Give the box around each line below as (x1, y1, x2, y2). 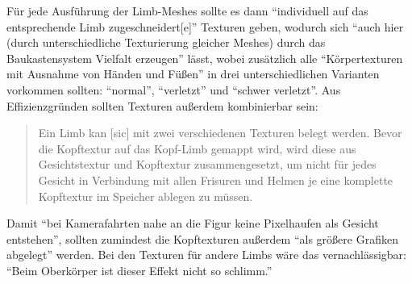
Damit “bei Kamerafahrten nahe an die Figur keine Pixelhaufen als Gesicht (6, 215, 379, 232)
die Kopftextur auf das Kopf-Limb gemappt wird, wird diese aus (38, 140, 356, 157)
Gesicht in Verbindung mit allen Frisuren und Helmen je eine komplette (38, 171, 393, 188)
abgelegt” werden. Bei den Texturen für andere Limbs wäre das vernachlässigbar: (6, 246, 407, 263)
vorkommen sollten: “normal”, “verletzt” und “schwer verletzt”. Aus (6, 81, 341, 98)
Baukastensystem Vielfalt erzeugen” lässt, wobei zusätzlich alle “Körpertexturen (6, 49, 403, 66)
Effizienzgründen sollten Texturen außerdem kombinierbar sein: (6, 97, 318, 114)
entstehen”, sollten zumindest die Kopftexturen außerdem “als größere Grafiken (6, 230, 398, 247)
